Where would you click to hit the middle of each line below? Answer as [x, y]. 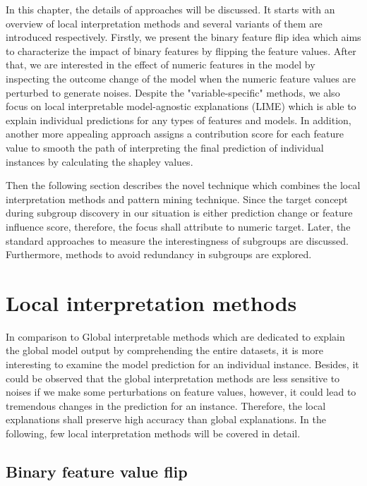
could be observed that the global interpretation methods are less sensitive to [173, 378]
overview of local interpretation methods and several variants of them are [164, 23]
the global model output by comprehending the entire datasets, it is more [164, 350]
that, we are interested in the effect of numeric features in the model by [161, 65]
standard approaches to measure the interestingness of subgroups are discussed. [178, 240]
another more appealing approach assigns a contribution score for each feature [175, 134]
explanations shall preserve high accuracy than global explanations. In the [166, 419]
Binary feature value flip [97, 471]
